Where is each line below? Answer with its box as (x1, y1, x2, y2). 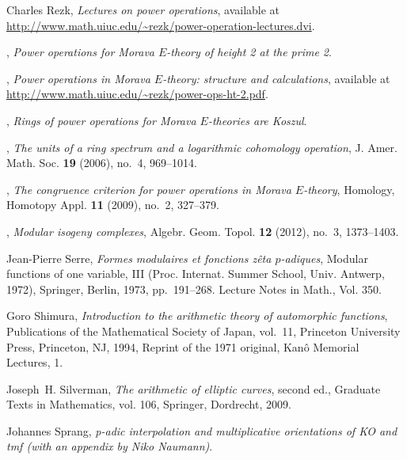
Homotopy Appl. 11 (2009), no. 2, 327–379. (6, 196, 219, 213)
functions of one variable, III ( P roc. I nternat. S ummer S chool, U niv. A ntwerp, (6, 265, 385, 282)
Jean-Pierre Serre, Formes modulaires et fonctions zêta (6, 249, 272, 266)
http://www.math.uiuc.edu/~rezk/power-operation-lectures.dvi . (6, 17, 315, 33)
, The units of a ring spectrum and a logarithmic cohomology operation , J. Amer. (6, 139, 397, 155)
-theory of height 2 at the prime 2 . (166, 44, 332, 60)
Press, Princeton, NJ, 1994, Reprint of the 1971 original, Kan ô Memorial (6, 338, 359, 355)
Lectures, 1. (6, 354, 63, 371)
